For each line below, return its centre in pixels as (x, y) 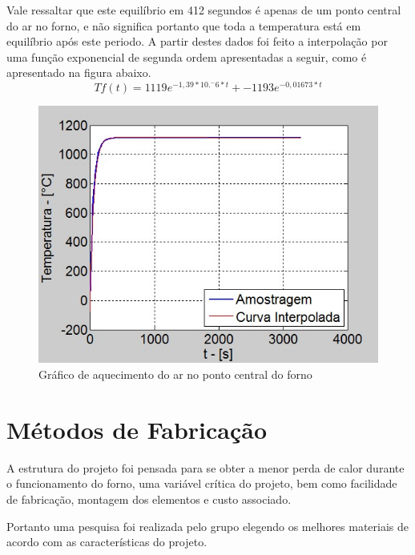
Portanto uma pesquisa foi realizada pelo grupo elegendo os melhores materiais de (208, 526)
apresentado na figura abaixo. (79, 72)
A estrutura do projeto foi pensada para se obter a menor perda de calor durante (205, 467)
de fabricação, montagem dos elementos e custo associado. (149, 499)
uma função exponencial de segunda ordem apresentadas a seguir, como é (187, 56)
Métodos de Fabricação (137, 429)
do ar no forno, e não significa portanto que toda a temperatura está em (184, 25)
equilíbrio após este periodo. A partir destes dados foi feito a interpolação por (197, 41)
